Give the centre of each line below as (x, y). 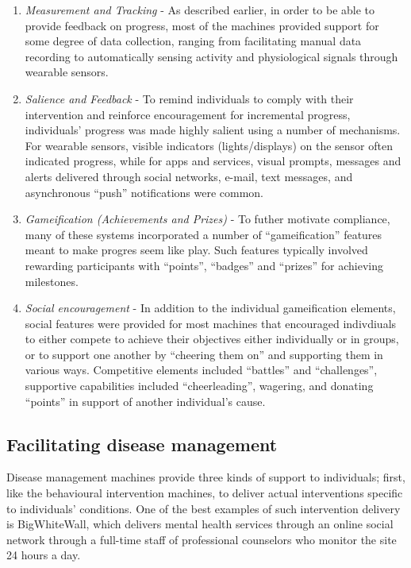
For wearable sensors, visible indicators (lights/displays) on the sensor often (209, 145)
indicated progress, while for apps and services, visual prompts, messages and (213, 161)
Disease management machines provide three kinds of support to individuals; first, (206, 477)
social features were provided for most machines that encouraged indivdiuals (211, 323)
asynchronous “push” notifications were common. (144, 192)
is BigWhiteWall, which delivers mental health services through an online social (200, 524)
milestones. (52, 281)
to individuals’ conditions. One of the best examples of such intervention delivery (204, 508)
